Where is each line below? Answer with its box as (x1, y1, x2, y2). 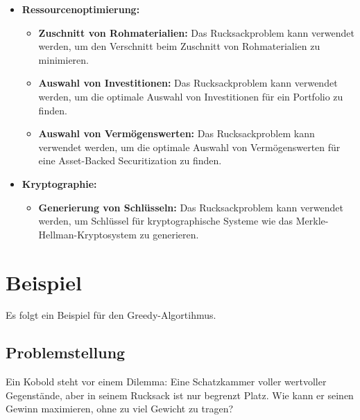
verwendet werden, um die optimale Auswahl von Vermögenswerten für (38, 139, 341, 154)
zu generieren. (139, 227, 199, 241)
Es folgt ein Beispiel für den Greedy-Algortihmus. (6, 308, 216, 322)
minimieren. (38, 52, 89, 67)
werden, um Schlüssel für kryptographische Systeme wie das (38, 213, 293, 228)
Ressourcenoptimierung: (22, 2, 140, 16)
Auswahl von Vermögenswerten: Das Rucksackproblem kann (38, 126, 315, 141)
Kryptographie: (22, 176, 97, 191)
